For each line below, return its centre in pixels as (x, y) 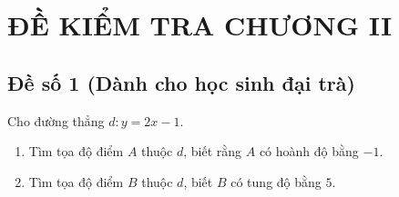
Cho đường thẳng (56, 120)
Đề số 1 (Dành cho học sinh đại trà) (181, 82)
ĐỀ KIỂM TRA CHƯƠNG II (200, 25)
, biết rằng (213, 151)
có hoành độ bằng (309, 151)
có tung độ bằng (276, 181)
